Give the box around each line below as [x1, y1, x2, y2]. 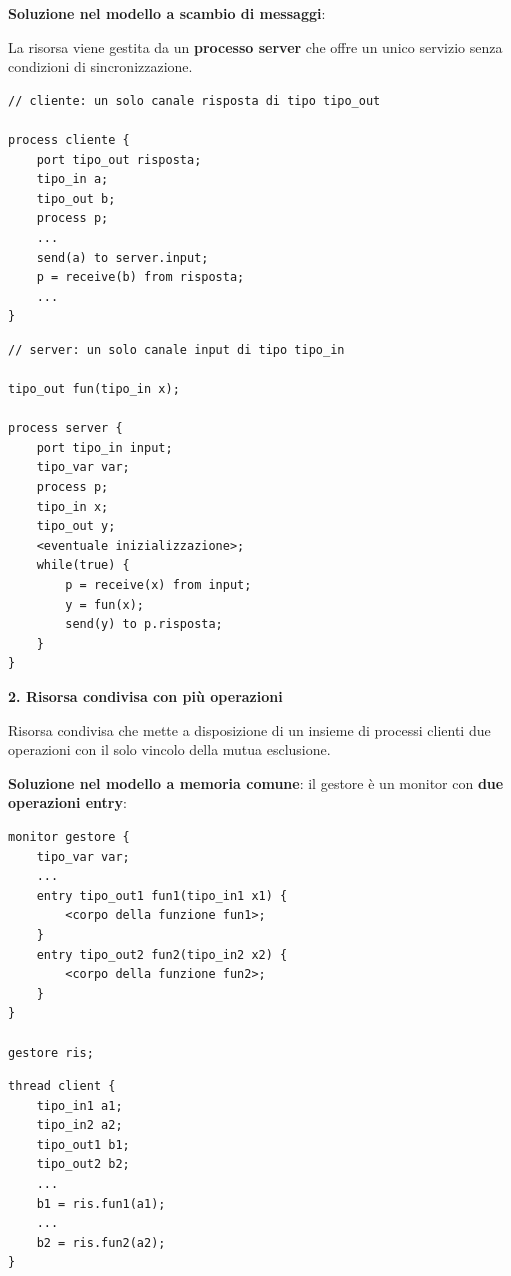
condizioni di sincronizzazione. [8, 56, 193, 77]
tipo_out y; [36, 519, 116, 534]
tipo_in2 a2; [36, 1118, 123, 1133]
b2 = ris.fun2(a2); [36, 1235, 166, 1250]
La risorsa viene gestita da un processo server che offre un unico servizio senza [8, 36, 503, 57]
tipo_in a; [36, 172, 109, 187]
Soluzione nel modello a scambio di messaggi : [8, 3, 326, 23]
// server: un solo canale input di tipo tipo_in [8, 342, 345, 357]
